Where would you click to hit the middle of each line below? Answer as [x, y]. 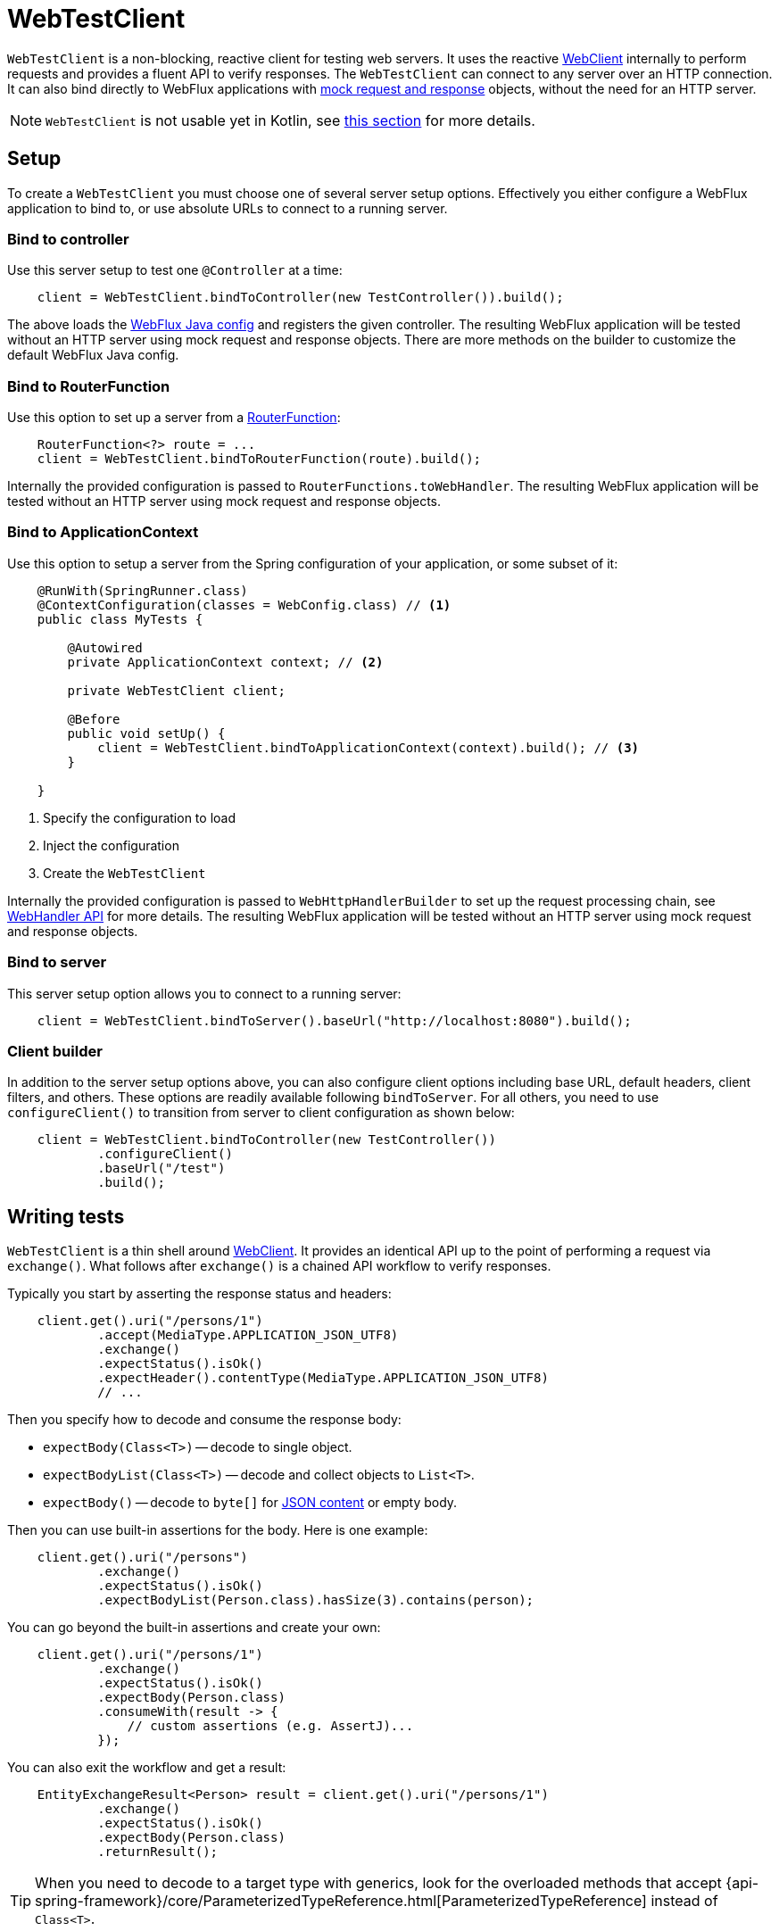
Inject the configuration [111, 845]
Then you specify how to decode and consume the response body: [204, 1420]
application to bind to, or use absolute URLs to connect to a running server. [228, 208]
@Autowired [105, 647]
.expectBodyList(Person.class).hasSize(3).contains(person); [316, 1600]
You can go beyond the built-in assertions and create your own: [194, 1628]
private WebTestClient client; [176, 690]
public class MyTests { [120, 619]
